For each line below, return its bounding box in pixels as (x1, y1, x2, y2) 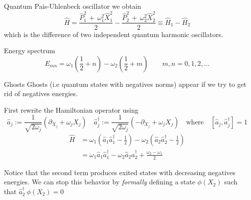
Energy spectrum (4, 45, 55, 56)
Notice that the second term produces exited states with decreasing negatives (4, 167, 236, 177)
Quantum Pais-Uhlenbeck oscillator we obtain (4, 1, 141, 11)
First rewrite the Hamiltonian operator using (4, 104, 138, 115)
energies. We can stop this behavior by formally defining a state (4, 177, 195, 187)
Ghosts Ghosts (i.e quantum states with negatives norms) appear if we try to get (4, 79, 247, 89)
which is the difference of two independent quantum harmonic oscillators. (4, 29, 223, 39)
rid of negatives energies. (4, 88, 78, 99)
